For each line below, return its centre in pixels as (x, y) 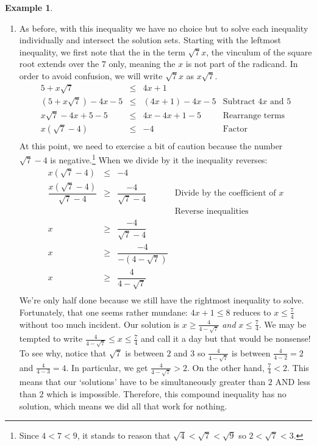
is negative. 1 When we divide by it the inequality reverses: (159, 159)
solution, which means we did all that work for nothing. (123, 405)
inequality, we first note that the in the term (102, 51)
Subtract (239, 102)
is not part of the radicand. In (242, 64)
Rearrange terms (254, 115)
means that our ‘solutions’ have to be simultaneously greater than (142, 382)
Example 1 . (29, 7)
